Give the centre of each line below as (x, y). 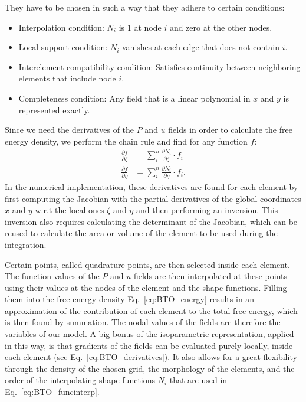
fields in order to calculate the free (230, 130)
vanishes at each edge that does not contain (201, 47)
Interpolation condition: (61, 27)
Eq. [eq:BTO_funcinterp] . (52, 392)
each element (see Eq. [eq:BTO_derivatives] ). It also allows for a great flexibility (151, 357)
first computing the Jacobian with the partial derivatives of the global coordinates (153, 198)
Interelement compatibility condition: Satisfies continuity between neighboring (159, 66)
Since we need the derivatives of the (70, 130)
